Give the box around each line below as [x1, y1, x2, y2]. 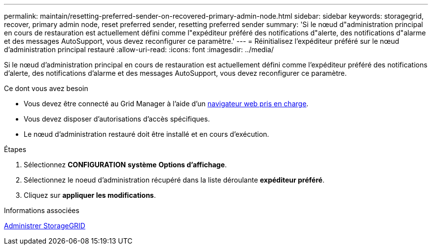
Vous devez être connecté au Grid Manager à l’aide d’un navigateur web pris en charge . [24, 99, 309, 108]
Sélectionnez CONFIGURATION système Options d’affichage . [24, 160, 227, 169]
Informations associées [4, 206, 79, 215]
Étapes [4, 145, 27, 154]
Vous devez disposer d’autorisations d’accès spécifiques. [24, 115, 210, 123]
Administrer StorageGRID [4, 221, 85, 230]
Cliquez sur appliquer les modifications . [24, 191, 156, 199]
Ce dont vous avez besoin [4, 84, 88, 93]
